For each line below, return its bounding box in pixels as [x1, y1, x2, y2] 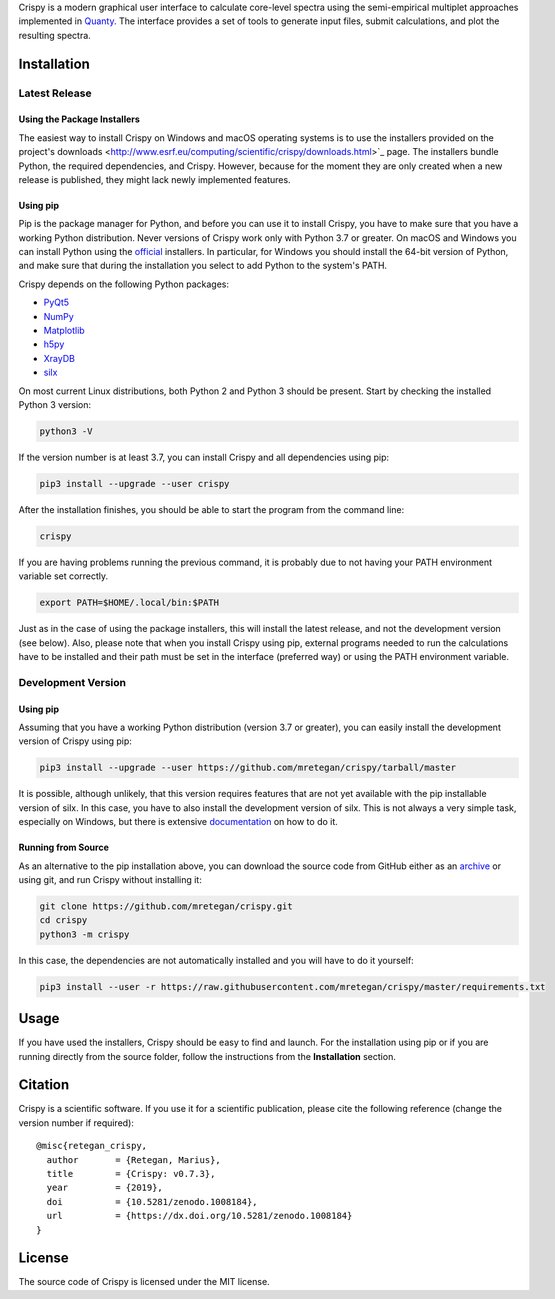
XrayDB [43, 352, 75, 364]
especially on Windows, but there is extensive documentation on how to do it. [18, 816, 339, 828]
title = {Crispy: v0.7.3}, [46, 1168, 216, 1180]
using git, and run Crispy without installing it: [18, 873, 202, 885]
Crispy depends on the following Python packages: [18, 278, 230, 290]
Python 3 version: [18, 399, 92, 410]
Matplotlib [43, 325, 85, 337]
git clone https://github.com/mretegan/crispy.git [39, 900, 294, 912]
